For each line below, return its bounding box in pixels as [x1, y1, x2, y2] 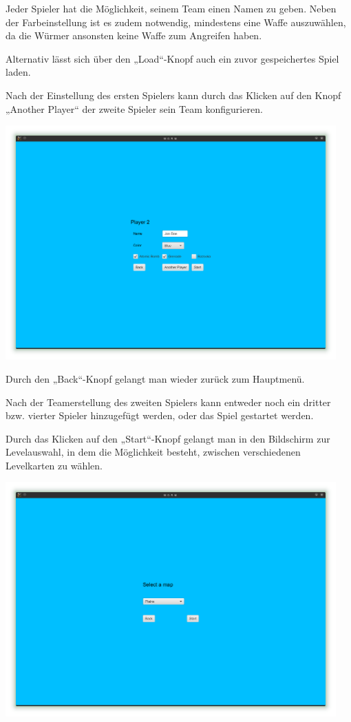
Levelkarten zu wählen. [6, 458, 103, 472]
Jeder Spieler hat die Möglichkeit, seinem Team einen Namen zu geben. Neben [6, 1, 337, 15]
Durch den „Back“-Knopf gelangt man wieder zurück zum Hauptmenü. [6, 371, 305, 385]
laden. [6, 65, 31, 79]
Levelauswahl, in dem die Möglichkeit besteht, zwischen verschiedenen [6, 445, 301, 459]
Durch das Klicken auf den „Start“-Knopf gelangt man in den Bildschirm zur [6, 431, 330, 445]
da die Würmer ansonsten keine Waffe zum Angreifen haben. [6, 28, 262, 43]
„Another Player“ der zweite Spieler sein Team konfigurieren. [6, 101, 263, 116]
